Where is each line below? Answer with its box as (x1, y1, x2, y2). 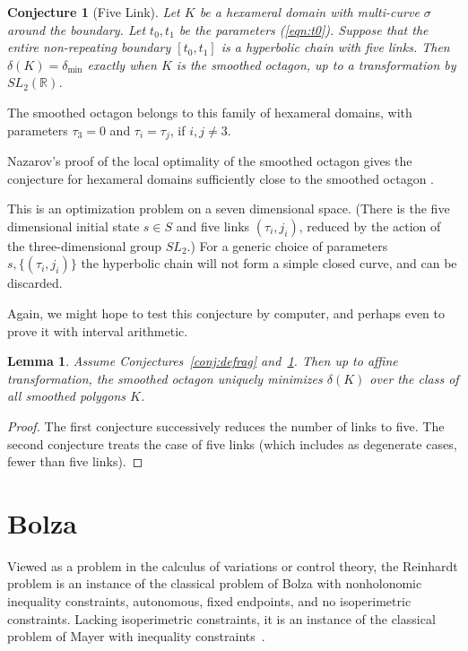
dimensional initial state (7, 216, 140, 235)
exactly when (87, 55, 157, 74)
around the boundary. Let (7, 20, 146, 39)
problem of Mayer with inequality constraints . (7, 627, 265, 646)
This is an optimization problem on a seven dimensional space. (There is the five (7, 199, 450, 218)
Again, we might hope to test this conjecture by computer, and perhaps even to (7, 303, 445, 322)
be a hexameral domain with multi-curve (199, 3, 420, 21)
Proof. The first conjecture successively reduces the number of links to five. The (7, 416, 445, 435)
